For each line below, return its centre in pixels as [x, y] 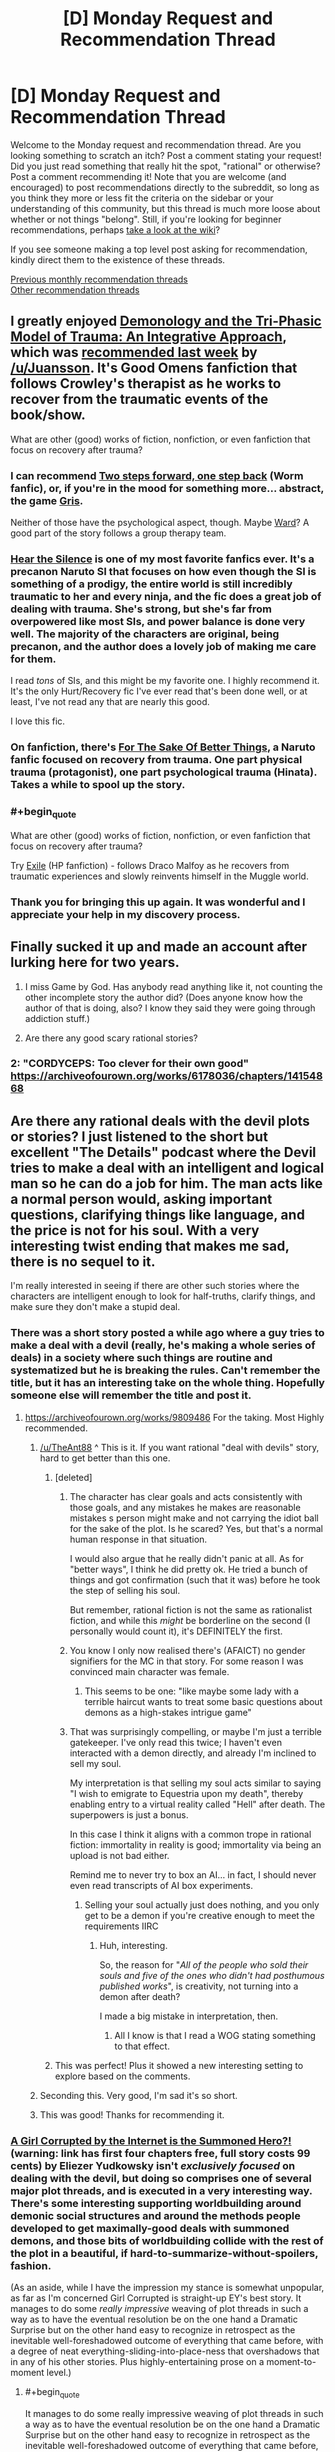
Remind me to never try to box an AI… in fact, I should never [193, 1874]
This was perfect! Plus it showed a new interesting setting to [179, 2065]
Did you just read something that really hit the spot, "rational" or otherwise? [165, 166]
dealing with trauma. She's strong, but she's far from [141, 609]
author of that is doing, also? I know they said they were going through [170, 1008]
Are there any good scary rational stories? [111, 1038]
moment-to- [291, 2361]
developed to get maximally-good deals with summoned [150, 2228]
